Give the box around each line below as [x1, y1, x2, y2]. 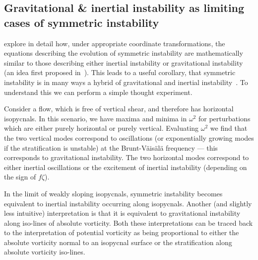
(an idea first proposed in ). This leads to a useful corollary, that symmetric [4, 67, 236, 78]
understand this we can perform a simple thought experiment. [4, 87, 193, 97]
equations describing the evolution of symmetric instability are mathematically [4, 48, 243, 58]
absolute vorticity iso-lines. [4, 247, 85, 257]
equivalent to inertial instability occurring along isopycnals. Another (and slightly [4, 198, 252, 208]
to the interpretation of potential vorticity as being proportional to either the [4, 227, 239, 238]
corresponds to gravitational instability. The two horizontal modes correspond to [4, 152, 249, 163]
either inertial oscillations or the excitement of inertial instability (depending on [4, 162, 247, 172]
